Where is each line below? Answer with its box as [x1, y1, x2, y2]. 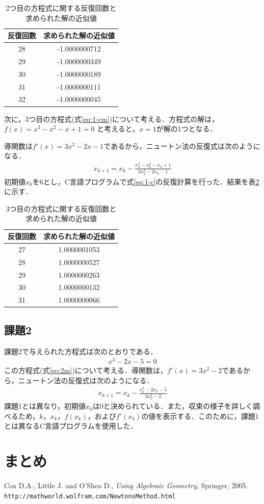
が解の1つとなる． [156, 123, 217, 134]
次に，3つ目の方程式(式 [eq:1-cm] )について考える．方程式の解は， [4, 113, 219, 124]
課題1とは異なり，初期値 [4, 401, 86, 411]
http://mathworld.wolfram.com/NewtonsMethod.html [4, 492, 176, 500]
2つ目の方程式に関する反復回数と [6, 3, 117, 13]
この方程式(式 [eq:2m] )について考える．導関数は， [4, 365, 168, 376]
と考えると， [97, 123, 140, 134]
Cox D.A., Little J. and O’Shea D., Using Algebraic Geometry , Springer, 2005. [4, 480, 248, 491]
